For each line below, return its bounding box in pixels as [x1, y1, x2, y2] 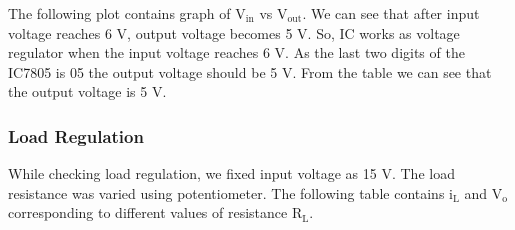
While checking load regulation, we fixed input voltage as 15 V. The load [8, 163, 455, 184]
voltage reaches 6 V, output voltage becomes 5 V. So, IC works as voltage [8, 22, 460, 43]
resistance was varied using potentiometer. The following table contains [8, 182, 445, 203]
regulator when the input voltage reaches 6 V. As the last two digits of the [8, 42, 465, 63]
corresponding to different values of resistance [8, 202, 288, 223]
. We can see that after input [302, 3, 480, 23]
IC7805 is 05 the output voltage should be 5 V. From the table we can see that [8, 61, 492, 82]
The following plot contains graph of [8, 3, 231, 23]
